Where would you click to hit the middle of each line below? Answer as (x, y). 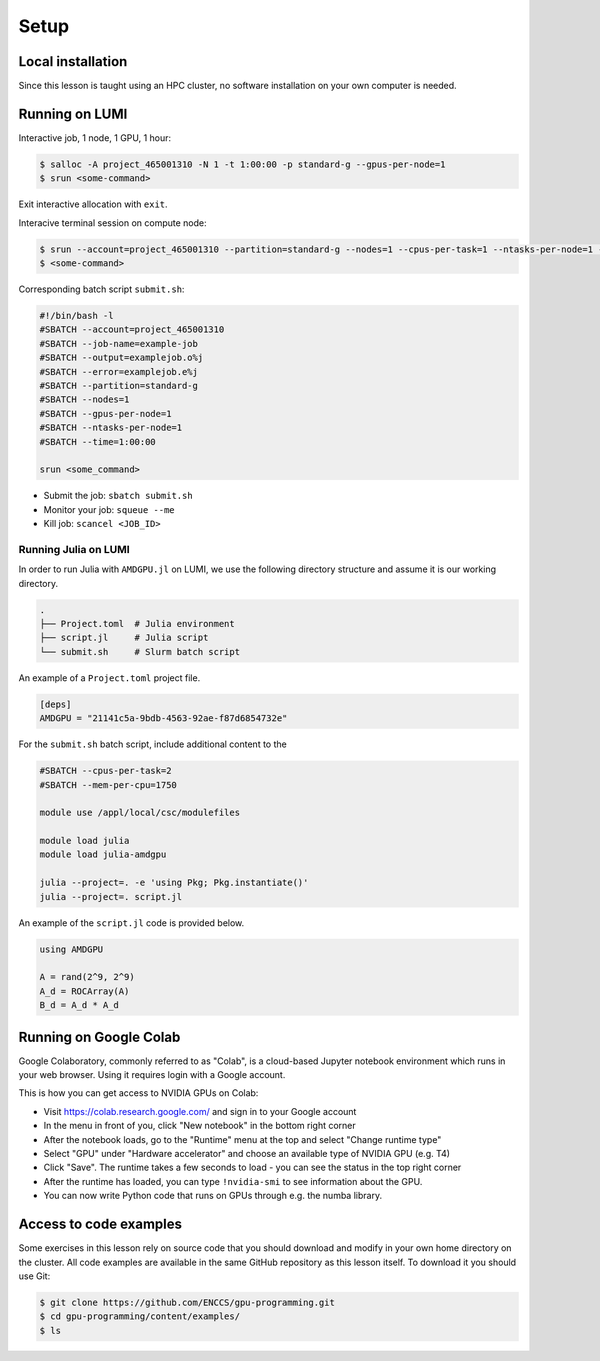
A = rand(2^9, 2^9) (87, 977)
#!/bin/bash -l (76, 316)
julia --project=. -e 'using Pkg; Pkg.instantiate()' (174, 883)
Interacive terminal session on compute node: (112, 222)
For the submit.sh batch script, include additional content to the (152, 744)
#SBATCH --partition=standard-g (119, 386)
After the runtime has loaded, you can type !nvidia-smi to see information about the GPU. (233, 1181)
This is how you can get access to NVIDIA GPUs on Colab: (138, 1093)
